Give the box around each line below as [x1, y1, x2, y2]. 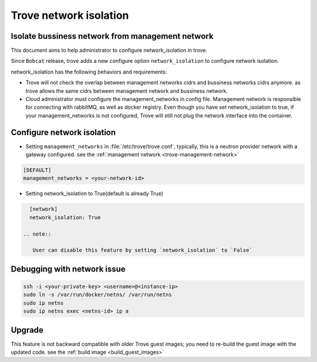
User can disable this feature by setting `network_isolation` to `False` [32, 247, 252, 254]
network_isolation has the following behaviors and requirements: [11, 68, 167, 75]
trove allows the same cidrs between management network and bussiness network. [25, 87, 228, 94]
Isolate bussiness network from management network [11, 31, 214, 41]
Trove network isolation [11, 9, 129, 22]
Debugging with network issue [11, 264, 126, 274]
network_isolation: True [29, 214, 101, 220]
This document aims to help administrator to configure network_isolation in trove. [11, 47, 208, 54]
